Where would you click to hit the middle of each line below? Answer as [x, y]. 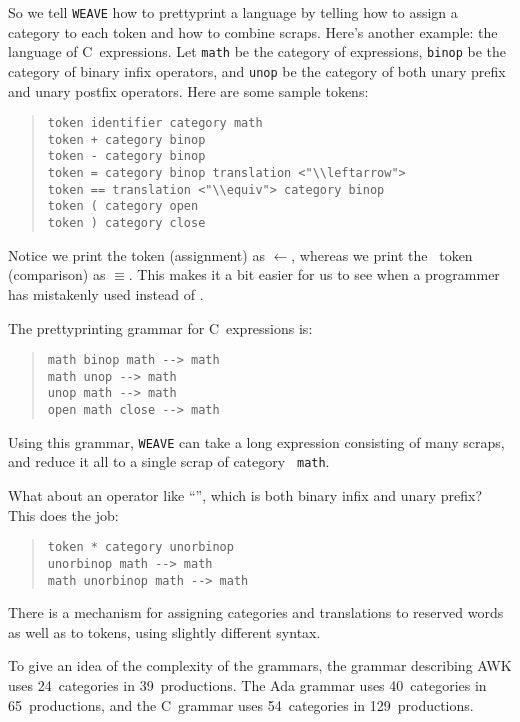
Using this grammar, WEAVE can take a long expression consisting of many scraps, [256, 441]
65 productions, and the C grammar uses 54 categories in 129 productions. [241, 704]
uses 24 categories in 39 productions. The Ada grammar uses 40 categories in [247, 685]
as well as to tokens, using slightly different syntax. [164, 631]
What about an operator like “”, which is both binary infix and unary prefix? [245, 495]
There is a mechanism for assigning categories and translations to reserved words [256, 612]
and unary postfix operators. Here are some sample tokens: [188, 90]
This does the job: [63, 514]
